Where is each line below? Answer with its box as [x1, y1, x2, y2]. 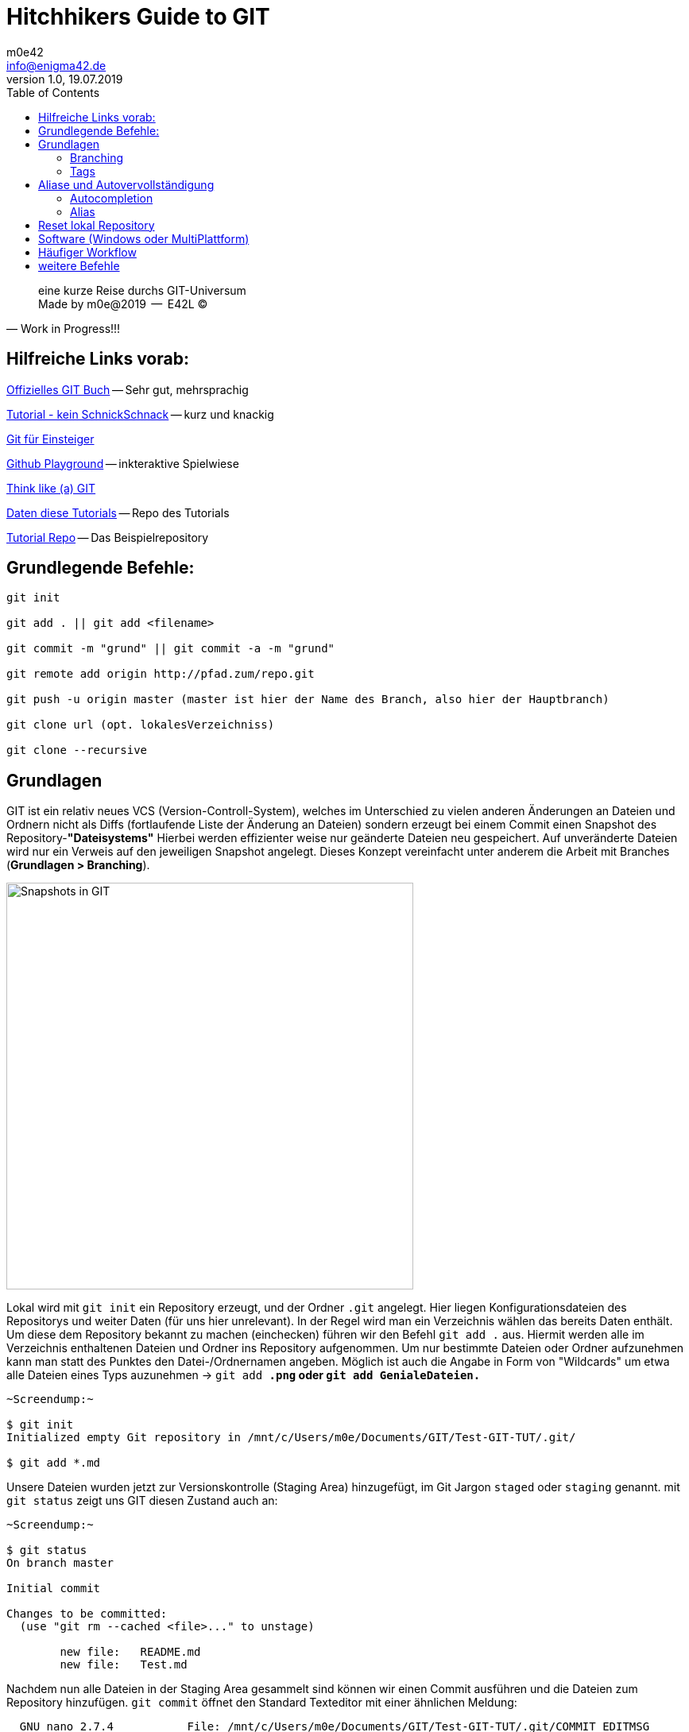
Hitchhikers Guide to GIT [6, 3, 270, 30]
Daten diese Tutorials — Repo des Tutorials [6, 505, 230, 520]
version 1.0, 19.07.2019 [6, 72, 123, 86]
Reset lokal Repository [38, 218, 155, 232]
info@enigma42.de [6, 58, 106, 72]
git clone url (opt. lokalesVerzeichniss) [6, 718, 275, 732]
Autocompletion [70, 191, 153, 205]
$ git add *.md [6, 1456, 101, 1470]
